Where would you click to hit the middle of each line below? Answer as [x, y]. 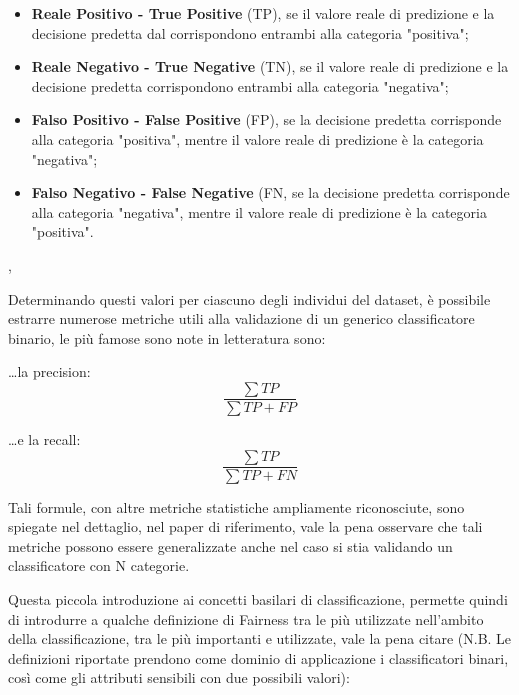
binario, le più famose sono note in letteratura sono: [167, 337]
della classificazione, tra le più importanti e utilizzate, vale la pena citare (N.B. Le [260, 638]
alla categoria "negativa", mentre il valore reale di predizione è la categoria [259, 211]
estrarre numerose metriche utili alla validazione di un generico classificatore [241, 318]
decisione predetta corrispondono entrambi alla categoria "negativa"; [240, 85]
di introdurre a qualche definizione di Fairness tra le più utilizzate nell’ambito [246, 618]
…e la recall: [44, 438]
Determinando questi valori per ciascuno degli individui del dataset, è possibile [249, 298]
